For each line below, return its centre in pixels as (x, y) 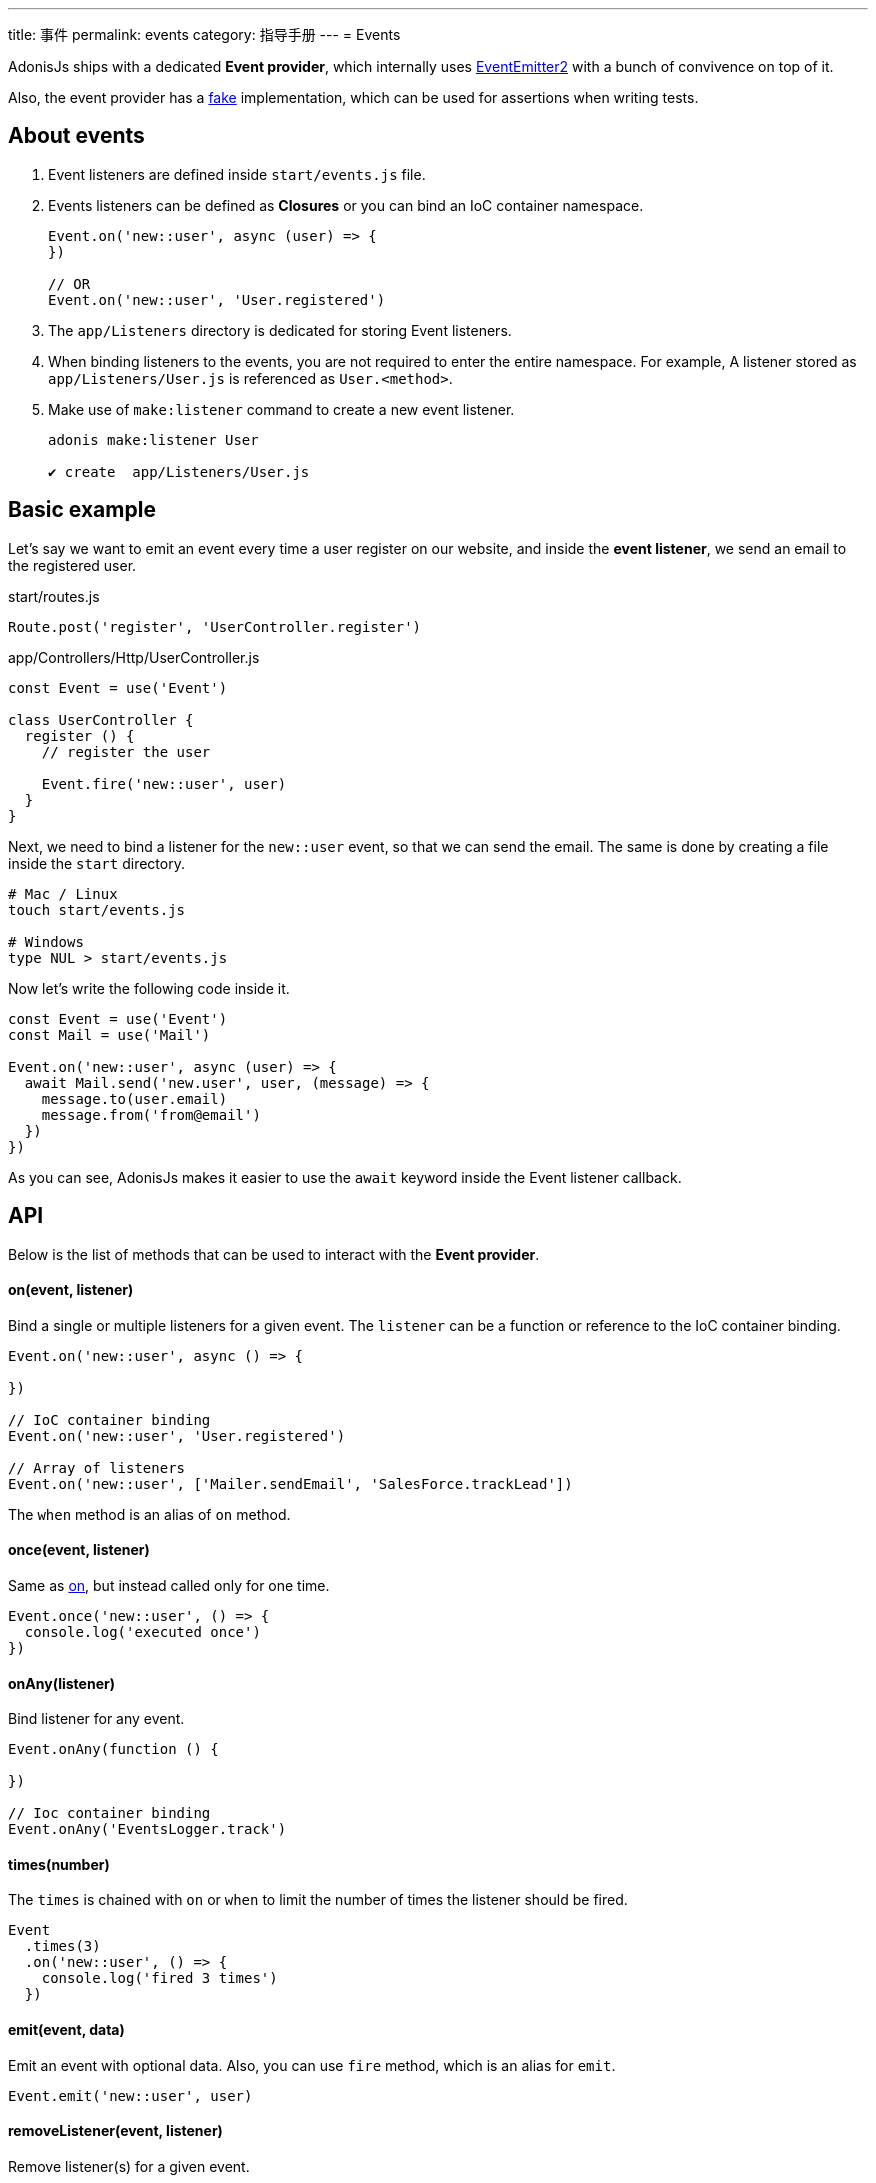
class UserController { (101, 719)
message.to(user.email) (134, 1098)
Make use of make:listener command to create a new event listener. (281, 409)
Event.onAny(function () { (113, 1749)
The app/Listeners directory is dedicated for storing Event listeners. (280, 330)
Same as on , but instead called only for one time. (169, 1585)
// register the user (126, 751)
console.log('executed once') (142, 1631)
